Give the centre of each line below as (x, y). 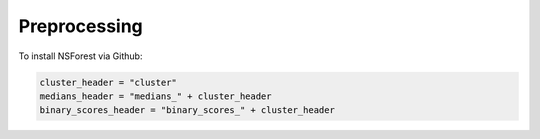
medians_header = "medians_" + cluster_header (155, 96)
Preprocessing (81, 26)
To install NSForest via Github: (80, 56)
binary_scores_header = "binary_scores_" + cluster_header (187, 110)
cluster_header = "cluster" (108, 82)
